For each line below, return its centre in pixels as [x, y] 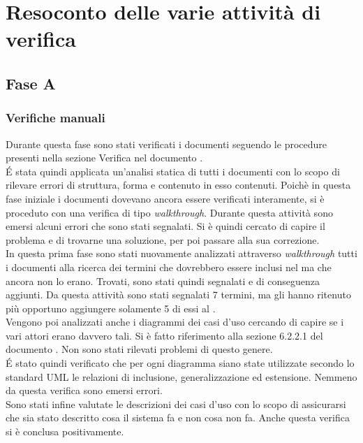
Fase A [31, 83]
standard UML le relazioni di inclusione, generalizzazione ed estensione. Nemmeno [181, 376]
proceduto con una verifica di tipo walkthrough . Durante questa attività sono [169, 212]
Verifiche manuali [55, 118]
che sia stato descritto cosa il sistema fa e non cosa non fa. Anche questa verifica [178, 417]
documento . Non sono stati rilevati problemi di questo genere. [139, 349]
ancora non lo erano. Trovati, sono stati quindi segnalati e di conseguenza [163, 281]
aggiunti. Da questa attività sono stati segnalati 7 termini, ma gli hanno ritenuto [178, 295]
